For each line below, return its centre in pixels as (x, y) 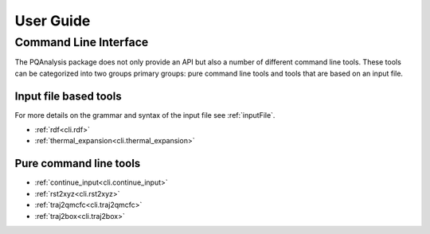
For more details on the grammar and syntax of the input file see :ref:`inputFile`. (145, 115)
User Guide (53, 21)
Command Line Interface (82, 42)
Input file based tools (68, 96)
